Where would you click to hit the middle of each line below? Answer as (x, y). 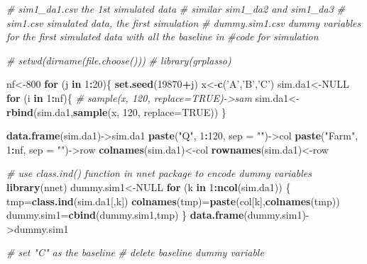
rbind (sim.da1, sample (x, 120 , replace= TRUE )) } (116, 111)
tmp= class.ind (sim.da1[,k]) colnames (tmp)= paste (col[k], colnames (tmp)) (173, 201)
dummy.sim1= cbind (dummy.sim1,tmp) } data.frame (125, 215)
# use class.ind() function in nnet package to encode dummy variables (159, 173)
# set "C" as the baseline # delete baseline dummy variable (135, 252)
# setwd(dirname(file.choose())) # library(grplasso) (119, 60)
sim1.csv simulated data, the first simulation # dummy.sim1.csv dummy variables (184, 22)
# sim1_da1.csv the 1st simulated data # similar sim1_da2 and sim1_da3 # (176, 8)
